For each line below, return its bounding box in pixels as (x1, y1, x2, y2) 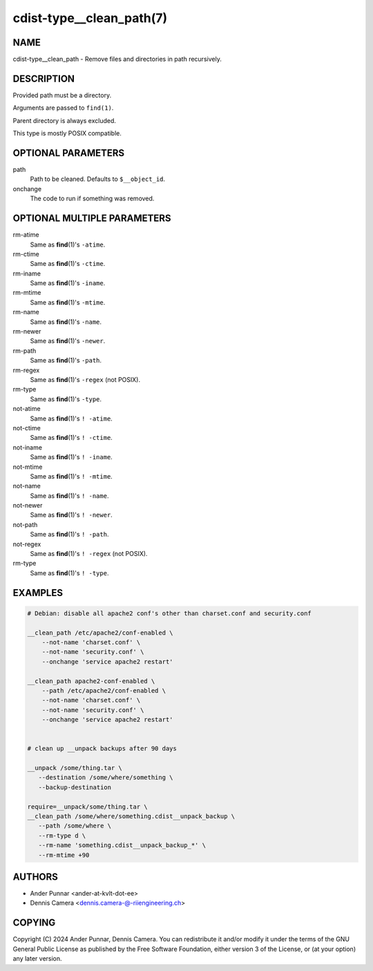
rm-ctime (12, 249, 39, 258)
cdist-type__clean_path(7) (12, 10, 168, 26)
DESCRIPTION (12, 73, 75, 84)
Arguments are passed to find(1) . (12, 104, 114, 112)
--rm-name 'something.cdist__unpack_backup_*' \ (38, 841, 207, 849)
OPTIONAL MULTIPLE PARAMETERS (12, 213, 172, 224)
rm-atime (12, 231, 39, 239)
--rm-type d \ (38, 831, 86, 839)
